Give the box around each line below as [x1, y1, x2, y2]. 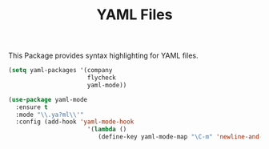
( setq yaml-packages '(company [8, 66, 113, 74]
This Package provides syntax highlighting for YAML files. [8, 50, 199, 61]
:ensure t [15, 103, 48, 111]
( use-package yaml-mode [8, 95, 88, 103]
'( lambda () [86, 126, 127, 134]
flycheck [86, 74, 116, 82]
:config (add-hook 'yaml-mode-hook [15, 118, 134, 126]
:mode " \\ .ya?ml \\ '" [15, 111, 84, 119]
